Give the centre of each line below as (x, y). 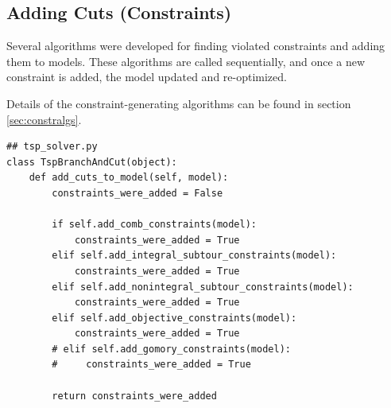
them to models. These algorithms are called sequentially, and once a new (186, 61)
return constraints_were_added (134, 396)
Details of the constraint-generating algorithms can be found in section (179, 103)
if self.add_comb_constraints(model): (154, 225)
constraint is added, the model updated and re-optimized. (147, 77)
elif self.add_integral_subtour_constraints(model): (194, 256)
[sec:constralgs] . (44, 119)
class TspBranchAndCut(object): (92, 162)
